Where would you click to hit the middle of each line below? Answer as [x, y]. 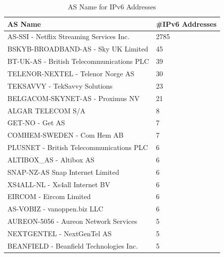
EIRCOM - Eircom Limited [49, 196]
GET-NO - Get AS [36, 123]
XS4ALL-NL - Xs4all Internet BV [59, 184]
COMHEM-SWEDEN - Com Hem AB [66, 135]
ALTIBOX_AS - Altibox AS [51, 159]
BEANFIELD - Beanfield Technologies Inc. [73, 245]
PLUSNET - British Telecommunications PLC [78, 147]
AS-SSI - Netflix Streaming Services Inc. [68, 36]
